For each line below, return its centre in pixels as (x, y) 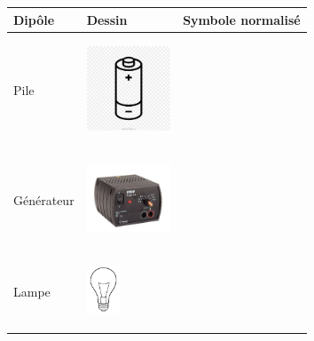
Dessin (107, 19)
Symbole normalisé (242, 19)
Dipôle (34, 19)
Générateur (44, 199)
